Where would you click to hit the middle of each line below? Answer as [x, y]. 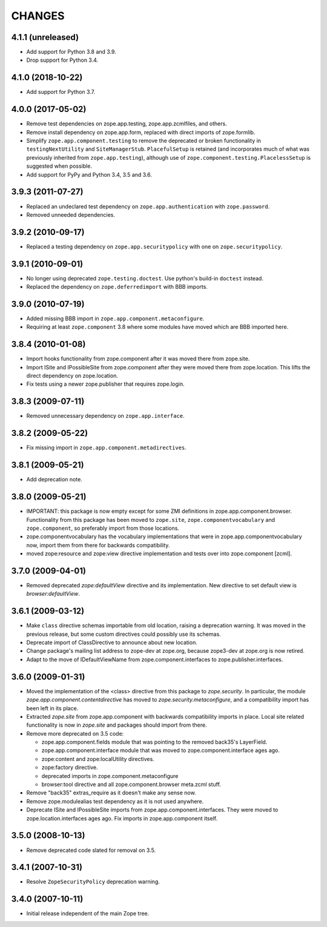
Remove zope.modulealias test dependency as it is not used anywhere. [115, 801]
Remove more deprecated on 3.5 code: [75, 733]
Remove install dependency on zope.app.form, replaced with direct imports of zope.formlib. [141, 132]
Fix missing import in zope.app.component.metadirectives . [107, 447]
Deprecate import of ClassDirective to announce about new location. [112, 642]
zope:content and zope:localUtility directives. [98, 759]
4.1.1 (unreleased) [45, 37]
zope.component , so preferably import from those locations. [103, 528]
